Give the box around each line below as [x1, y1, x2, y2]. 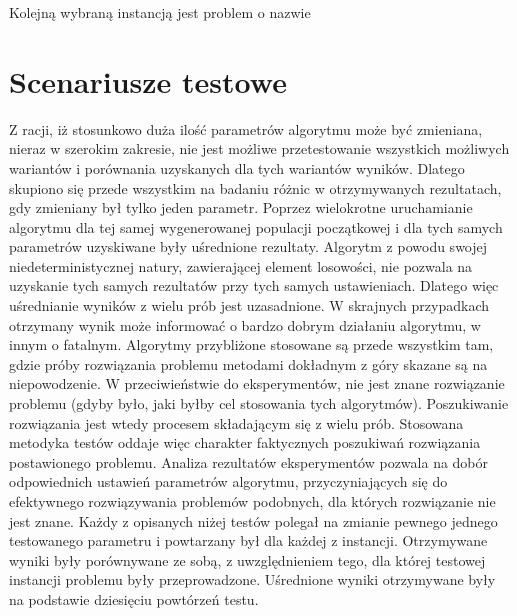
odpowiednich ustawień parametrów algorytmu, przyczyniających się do [9, 471, 448, 492]
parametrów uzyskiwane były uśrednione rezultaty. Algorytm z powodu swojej [9, 236, 488, 257]
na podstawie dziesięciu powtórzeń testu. [9, 588, 259, 609]
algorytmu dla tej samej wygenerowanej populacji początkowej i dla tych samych [9, 216, 503, 237]
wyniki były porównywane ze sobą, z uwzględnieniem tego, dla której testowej [9, 549, 486, 570]
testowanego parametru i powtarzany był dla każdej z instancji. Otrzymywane [9, 530, 488, 551]
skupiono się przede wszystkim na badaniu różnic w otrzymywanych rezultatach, [9, 177, 502, 198]
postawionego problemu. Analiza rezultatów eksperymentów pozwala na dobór [9, 451, 489, 472]
